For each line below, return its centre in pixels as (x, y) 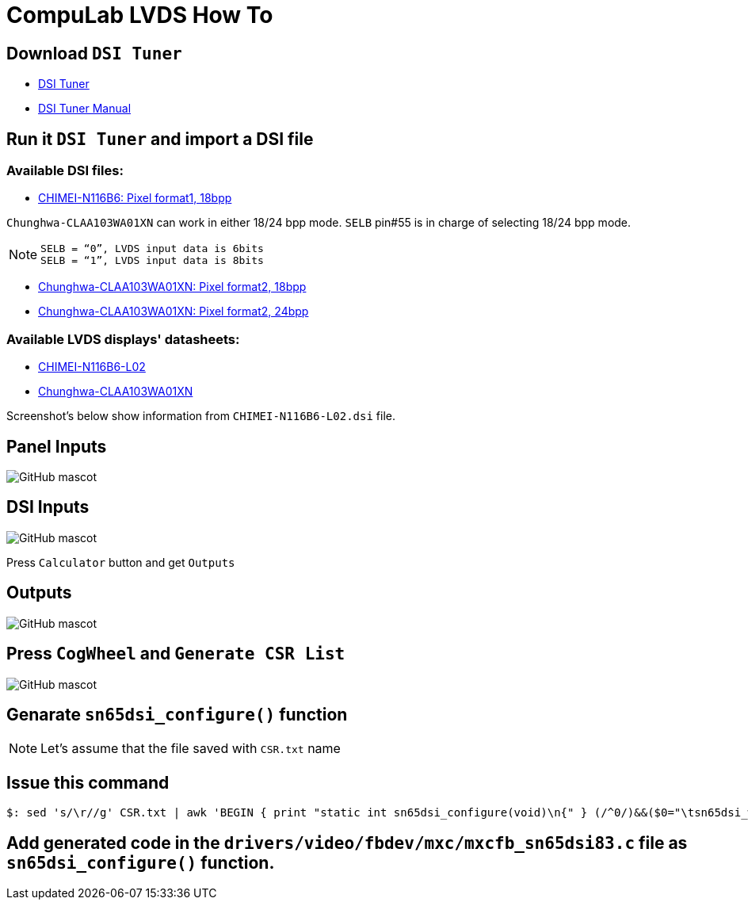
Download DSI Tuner (94, 53)
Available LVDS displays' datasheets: (123, 339)
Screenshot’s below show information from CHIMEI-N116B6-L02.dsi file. (201, 416)
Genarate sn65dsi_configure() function (177, 714)
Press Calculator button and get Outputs (121, 562)
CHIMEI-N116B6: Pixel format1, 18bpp (135, 198)
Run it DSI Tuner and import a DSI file (160, 139)
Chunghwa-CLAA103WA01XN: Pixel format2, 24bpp (174, 312)
